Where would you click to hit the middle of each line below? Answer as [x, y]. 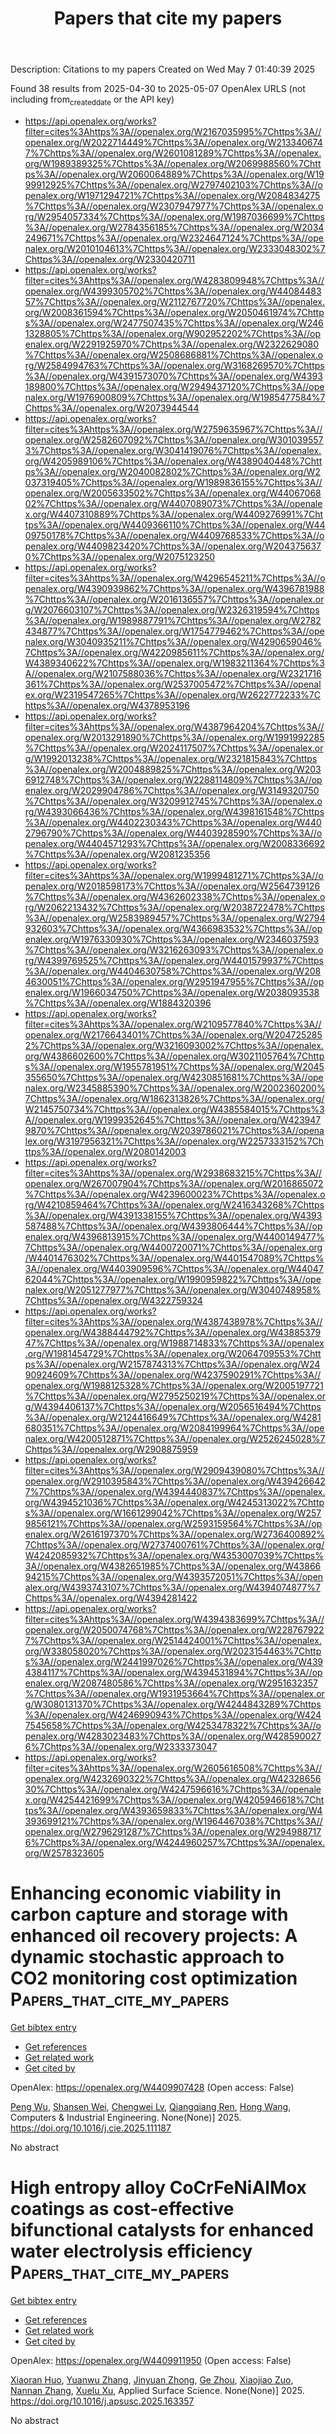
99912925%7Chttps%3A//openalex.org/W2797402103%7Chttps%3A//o [173, 184]
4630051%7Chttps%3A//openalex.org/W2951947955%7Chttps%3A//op [174, 981]
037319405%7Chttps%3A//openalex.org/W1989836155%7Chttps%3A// [173, 482]
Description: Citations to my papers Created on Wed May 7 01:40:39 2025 [163, 69]
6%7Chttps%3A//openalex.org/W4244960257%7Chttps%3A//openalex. [175, 1842]
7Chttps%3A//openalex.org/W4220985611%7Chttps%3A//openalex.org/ [174, 652]
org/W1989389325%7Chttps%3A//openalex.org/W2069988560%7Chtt [173, 163]
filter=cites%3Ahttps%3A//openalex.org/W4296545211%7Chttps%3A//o [175, 578]
